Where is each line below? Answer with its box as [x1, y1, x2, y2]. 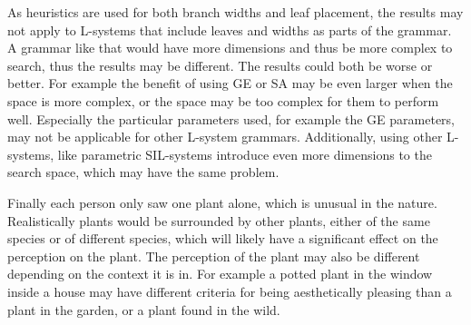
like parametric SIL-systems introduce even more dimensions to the [57, 144, 432, 163]
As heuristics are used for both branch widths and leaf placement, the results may [7, 3, 464, 21]
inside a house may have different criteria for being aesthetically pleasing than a [7, 281, 452, 300]
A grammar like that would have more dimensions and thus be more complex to [7, 38, 453, 57]
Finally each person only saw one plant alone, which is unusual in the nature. [7, 192, 437, 212]
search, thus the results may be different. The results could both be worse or [7, 55, 433, 74]
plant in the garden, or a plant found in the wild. [7, 300, 280, 319]
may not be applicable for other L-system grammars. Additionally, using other [7, 127, 443, 146]
